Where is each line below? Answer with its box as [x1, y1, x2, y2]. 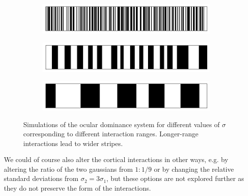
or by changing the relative [154, 163, 234, 174]
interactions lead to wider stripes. [23, 138, 123, 148]
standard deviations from [4, 173, 79, 183]
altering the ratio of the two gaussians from [4, 163, 133, 174]
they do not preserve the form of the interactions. [4, 183, 151, 193]
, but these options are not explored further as [106, 173, 244, 183]
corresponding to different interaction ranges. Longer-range [23, 129, 198, 139]
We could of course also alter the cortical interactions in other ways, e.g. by [4, 154, 229, 164]
